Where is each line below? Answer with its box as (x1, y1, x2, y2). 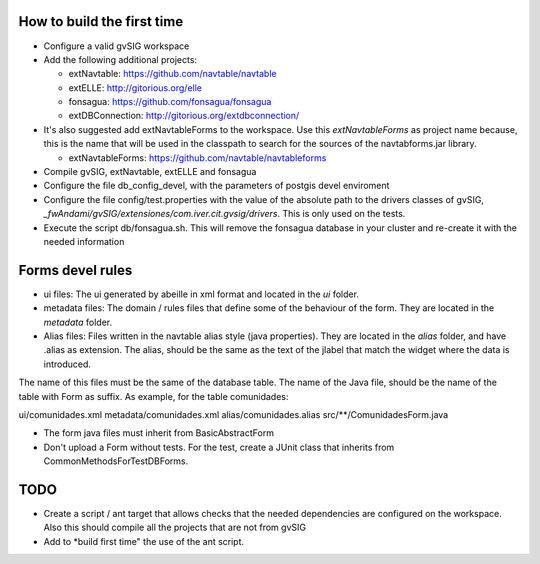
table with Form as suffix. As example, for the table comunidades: (18, 390, 289, 402)
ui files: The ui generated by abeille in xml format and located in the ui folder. (43, 288, 360, 300)
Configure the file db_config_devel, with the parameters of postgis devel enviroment (43, 180, 390, 192)
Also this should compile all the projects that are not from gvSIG (43, 521, 307, 534)
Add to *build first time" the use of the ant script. (43, 535, 245, 547)
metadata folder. (43, 316, 113, 328)
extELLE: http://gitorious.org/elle (68, 81, 202, 94)
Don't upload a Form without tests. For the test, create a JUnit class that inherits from (43, 441, 395, 453)
